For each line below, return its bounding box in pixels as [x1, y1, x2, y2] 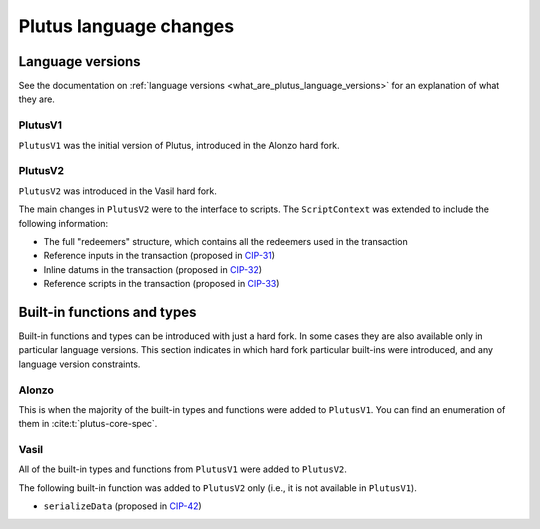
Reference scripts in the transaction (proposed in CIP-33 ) [43, 278, 280, 290]
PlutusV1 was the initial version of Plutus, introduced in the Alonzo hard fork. [18, 139, 340, 151]
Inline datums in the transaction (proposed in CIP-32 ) [43, 263, 263, 275]
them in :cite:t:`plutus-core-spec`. [18, 418, 158, 430]
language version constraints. [18, 358, 141, 370]
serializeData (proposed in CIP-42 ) [43, 500, 202, 512]
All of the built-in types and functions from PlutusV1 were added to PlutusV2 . [18, 463, 347, 475]
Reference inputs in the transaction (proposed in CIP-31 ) [43, 250, 275, 262]
